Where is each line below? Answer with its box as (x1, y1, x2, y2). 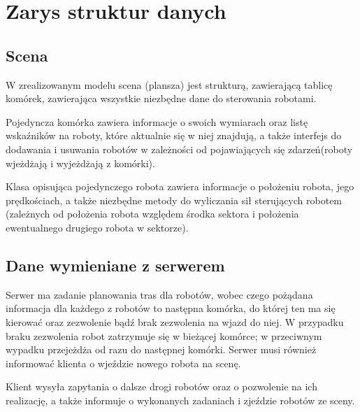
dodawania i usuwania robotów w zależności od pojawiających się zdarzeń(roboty (6, 141, 353, 156)
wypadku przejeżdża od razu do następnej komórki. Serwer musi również (6, 342, 317, 357)
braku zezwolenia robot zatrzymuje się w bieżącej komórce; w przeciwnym (6, 328, 322, 343)
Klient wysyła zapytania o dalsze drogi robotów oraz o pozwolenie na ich (6, 379, 317, 394)
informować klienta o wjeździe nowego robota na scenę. (6, 355, 241, 370)
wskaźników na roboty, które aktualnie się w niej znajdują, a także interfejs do (6, 128, 342, 143)
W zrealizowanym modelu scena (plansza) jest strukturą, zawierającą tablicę (6, 77, 333, 92)
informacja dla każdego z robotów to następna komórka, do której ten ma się (6, 301, 336, 315)
